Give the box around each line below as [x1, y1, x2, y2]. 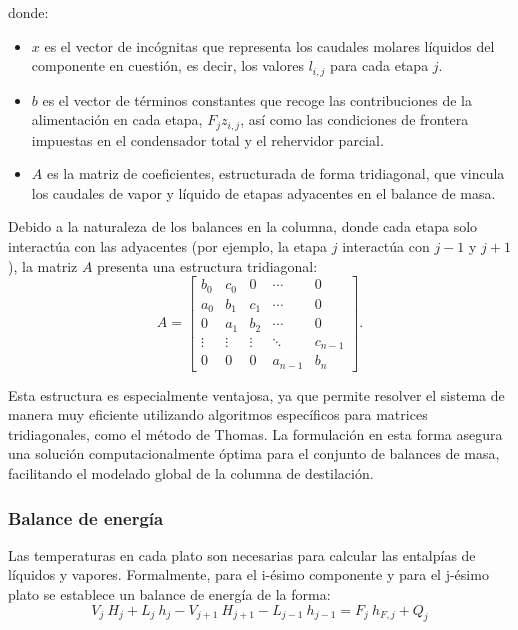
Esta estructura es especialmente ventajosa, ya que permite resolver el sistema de [8, 384, 505, 405]
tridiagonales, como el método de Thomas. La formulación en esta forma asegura [8, 423, 503, 444]
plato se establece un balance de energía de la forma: [8, 584, 331, 605]
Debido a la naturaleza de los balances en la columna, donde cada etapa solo [8, 216, 478, 237]
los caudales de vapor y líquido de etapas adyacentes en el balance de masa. [31, 182, 496, 203]
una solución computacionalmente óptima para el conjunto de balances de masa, [8, 443, 500, 464]
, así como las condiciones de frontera [240, 109, 469, 130]
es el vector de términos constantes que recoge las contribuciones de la [42, 89, 472, 110]
